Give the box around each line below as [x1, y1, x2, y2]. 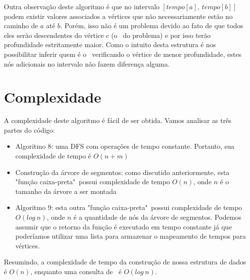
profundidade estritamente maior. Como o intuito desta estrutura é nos [4, 39, 216, 50]
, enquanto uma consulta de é [30, 266, 122, 276]
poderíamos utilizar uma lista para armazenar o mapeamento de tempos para [15, 231, 246, 241]
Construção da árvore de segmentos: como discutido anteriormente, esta [15, 167, 230, 177]
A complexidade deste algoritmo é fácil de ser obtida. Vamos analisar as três [4, 115, 232, 125]
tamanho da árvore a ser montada [15, 186, 117, 196]
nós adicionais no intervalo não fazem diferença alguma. [4, 58, 170, 69]
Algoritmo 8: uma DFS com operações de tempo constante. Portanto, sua [15, 141, 234, 151]
